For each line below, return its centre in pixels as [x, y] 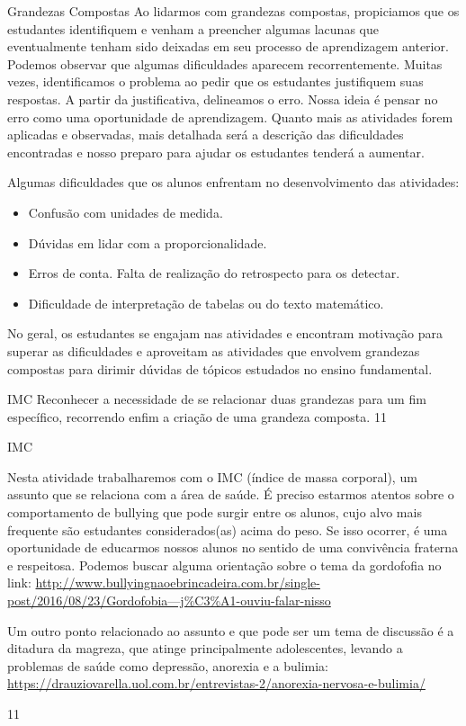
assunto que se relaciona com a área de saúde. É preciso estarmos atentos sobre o [231, 494]
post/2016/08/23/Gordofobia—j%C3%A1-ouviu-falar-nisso [169, 601]
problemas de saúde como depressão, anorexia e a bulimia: [168, 665]
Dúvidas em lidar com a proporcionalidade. [148, 242]
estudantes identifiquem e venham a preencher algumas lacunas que [193, 28]
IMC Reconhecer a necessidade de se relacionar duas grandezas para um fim [217, 399]
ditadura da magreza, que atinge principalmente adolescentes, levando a [205, 648]
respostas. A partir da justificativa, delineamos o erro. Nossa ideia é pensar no [223, 99]
